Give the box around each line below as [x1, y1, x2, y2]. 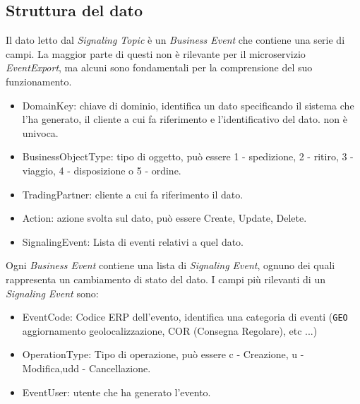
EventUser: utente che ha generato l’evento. [22, 384, 211, 399]
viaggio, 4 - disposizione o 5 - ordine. [22, 162, 181, 177]
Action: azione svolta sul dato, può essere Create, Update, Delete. [22, 210, 307, 225]
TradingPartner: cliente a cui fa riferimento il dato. [22, 186, 244, 201]
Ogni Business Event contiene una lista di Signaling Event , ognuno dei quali [6, 258, 335, 273]
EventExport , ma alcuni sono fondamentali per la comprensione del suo [6, 60, 313, 75]
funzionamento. [6, 73, 72, 88]
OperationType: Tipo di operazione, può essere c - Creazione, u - [22, 347, 304, 362]
